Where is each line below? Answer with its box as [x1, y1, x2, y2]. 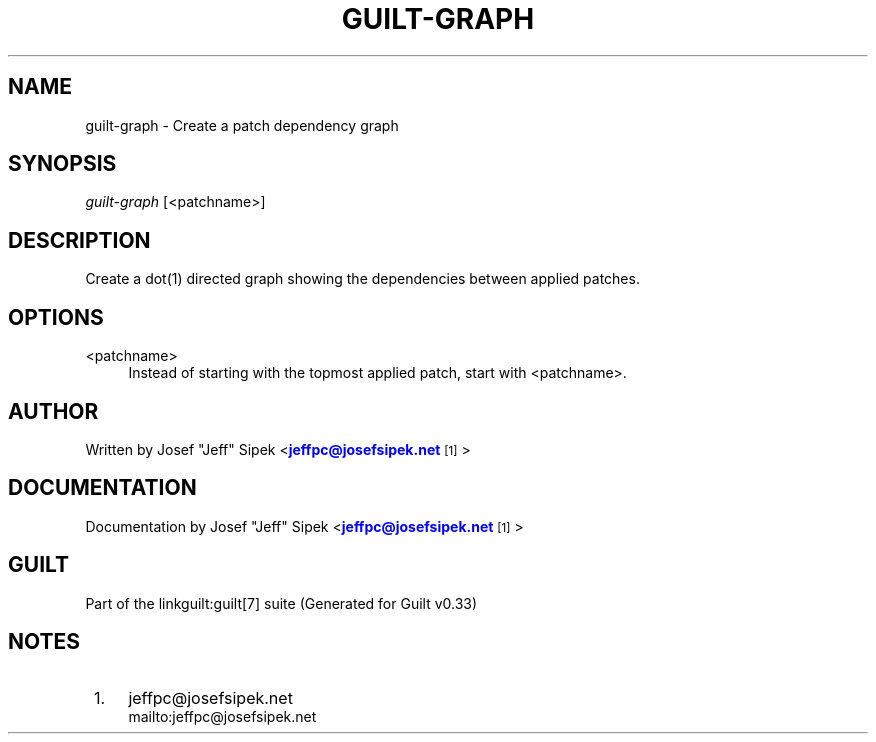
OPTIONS [8, 304, 104, 330]
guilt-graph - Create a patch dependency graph [85, 116, 399, 134]
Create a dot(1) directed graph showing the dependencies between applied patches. [85, 270, 640, 288]
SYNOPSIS [8, 151, 117, 177]
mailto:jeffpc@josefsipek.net [128, 707, 317, 725]
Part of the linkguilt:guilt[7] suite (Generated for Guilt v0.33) [85, 594, 478, 612]
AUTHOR [8, 398, 99, 424]
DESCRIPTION [8, 227, 151, 253]
